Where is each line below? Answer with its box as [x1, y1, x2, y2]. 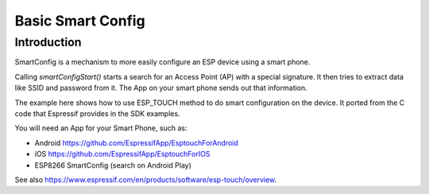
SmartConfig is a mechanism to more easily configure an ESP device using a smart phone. [14, 57, 311, 67]
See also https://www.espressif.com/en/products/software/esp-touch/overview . [14, 175, 277, 184]
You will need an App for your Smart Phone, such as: [14, 123, 187, 133]
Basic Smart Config [14, 12, 146, 29]
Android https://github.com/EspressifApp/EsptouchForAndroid [34, 138, 238, 147]
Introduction [14, 35, 82, 49]
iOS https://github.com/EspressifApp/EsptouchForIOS [34, 149, 211, 159]
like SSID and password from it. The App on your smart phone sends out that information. [14, 83, 307, 93]
